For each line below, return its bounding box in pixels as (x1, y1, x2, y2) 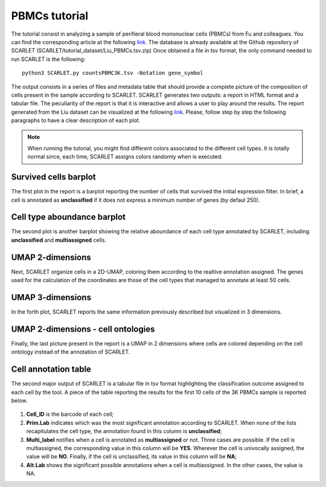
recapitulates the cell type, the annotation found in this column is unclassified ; (26, 428, 222, 435)
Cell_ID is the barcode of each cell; (26, 411, 114, 418)
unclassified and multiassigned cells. (11, 236, 107, 243)
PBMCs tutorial (11, 9, 89, 22)
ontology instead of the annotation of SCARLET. (11, 348, 130, 356)
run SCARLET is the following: (11, 55, 86, 63)
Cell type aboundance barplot (11, 212, 126, 222)
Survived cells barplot (11, 172, 96, 182)
